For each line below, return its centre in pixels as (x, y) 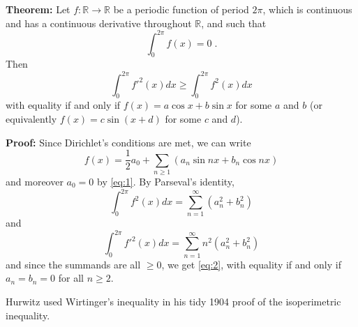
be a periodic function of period (181, 9)
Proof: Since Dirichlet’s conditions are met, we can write (128, 142)
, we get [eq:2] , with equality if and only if (251, 264)
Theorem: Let (38, 9)
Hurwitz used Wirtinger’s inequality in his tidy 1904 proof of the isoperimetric (173, 301)
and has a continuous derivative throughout (99, 23)
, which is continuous (307, 9)
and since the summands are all (73, 264)
